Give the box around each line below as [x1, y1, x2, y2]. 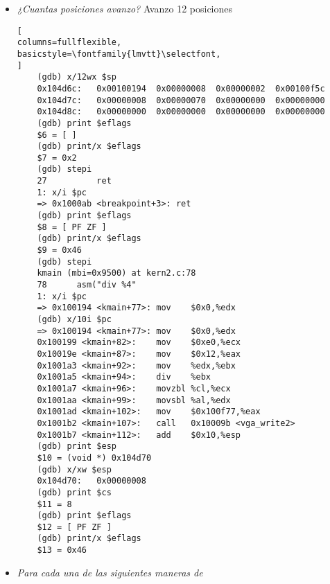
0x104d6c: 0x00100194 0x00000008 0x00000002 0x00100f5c [37, 83, 325, 94]
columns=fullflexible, [17, 37, 122, 48]
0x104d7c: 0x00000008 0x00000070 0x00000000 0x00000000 [37, 95, 325, 105]
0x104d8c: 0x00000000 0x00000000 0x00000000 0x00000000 [37, 107, 325, 117]
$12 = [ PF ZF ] [37, 522, 112, 532]
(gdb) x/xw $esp [37, 464, 112, 475]
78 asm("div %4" [37, 280, 137, 290]
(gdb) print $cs [37, 487, 112, 497]
